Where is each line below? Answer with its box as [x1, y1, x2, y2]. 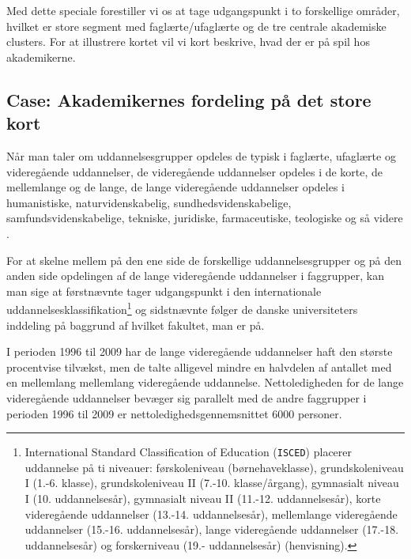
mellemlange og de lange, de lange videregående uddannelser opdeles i [6, 179, 345, 195]
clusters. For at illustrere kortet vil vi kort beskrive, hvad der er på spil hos [6, 33, 370, 50]
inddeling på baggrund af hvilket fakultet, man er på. [6, 316, 265, 333]
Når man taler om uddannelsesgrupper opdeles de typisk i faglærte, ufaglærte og [6, 147, 396, 164]
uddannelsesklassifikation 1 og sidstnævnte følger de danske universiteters [6, 299, 358, 317]
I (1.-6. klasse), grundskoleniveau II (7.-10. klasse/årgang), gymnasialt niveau [25, 474, 399, 491]
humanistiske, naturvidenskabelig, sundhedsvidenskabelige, [6, 194, 292, 210]
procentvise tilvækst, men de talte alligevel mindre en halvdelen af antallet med [6, 358, 392, 375]
